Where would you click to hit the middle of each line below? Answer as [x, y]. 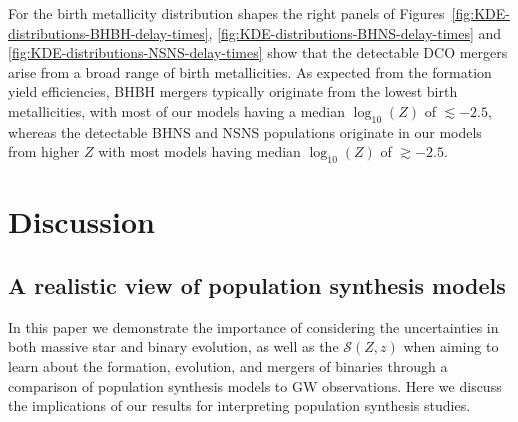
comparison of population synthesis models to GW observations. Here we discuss [255, 385]
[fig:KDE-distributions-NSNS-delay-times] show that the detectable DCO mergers [258, 52]
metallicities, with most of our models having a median [177, 110]
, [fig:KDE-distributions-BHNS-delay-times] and [355, 32]
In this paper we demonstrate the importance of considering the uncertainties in [253, 326]
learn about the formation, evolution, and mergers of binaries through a [228, 365]
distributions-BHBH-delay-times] [108, 32]
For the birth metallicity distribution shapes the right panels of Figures [226, 13]
